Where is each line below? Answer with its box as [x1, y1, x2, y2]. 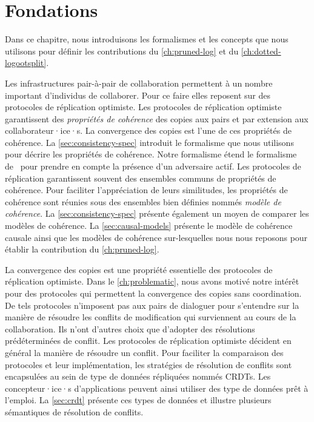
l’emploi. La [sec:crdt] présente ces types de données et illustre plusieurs [5, 394, 272, 406]
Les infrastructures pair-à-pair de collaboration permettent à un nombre [5, 76, 273, 89]
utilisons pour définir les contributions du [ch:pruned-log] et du [5, 44, 239, 57]
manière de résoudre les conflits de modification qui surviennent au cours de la [5, 311, 296, 323]
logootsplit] [5, 56, 47, 69]
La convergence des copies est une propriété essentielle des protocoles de [5, 263, 273, 275]
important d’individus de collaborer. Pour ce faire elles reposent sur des [5, 88, 270, 101]
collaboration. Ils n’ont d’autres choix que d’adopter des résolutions [5, 322, 255, 335]
